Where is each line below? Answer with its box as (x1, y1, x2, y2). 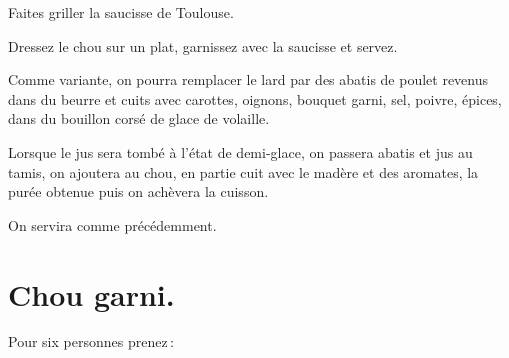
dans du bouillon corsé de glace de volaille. (8, 108, 270, 129)
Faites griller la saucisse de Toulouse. (8, 2, 234, 22)
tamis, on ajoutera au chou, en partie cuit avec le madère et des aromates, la (8, 161, 479, 182)
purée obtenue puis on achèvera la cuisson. (8, 181, 269, 202)
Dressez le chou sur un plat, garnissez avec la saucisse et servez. (8, 35, 398, 56)
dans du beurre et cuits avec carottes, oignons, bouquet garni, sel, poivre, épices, (8, 88, 502, 109)
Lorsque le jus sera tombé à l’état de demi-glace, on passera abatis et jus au (8, 141, 473, 162)
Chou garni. (8, 273, 175, 314)
